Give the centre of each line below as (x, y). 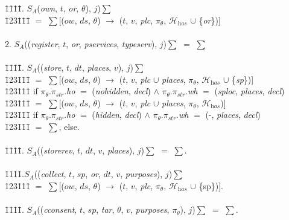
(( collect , (50, 174)
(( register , (42, 43)
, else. (69, 126)
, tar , (105, 209)
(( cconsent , (57, 209)
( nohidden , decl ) (121, 91)
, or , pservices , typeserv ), (112, 43)
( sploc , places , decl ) (249, 91)
